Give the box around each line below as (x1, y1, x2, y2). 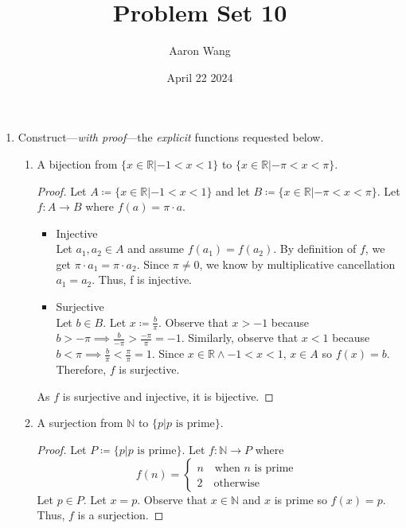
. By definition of (273, 240, 357, 257)
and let (216, 182, 250, 199)
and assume (127, 240, 185, 257)
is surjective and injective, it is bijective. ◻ (62, 387, 274, 404)
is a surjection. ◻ (77, 507, 164, 523)
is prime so (274, 491, 327, 507)
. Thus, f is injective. (92, 271, 192, 288)
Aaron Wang (169, 42, 231, 59)
